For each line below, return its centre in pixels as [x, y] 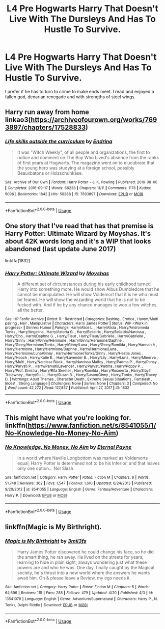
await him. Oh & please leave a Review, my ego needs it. [74, 578]
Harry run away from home [47, 112]
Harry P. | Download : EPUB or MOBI [36, 495]
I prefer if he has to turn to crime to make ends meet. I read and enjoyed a [80, 91]
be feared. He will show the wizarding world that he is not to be [81, 300]
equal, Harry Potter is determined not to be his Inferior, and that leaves [88, 463]
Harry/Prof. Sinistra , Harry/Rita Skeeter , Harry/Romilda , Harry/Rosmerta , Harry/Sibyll [78, 371]
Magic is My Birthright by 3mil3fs [46, 541]
